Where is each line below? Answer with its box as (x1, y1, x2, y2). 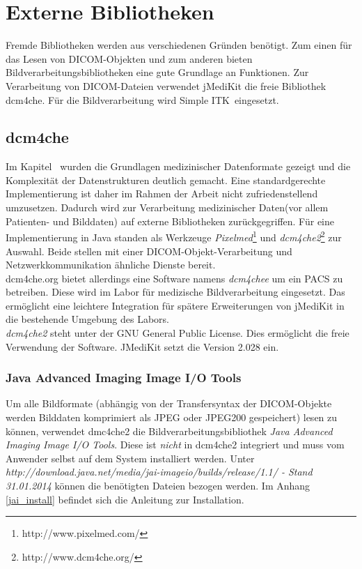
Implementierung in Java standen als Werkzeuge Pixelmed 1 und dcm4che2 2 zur (6, 228, 342, 244)
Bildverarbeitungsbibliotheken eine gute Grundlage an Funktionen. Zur (6, 65, 309, 79)
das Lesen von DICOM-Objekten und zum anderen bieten (6, 51, 253, 66)
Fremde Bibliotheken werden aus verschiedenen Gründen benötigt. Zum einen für (6, 38, 352, 52)
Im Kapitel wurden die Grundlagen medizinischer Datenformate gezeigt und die (6, 159, 351, 174)
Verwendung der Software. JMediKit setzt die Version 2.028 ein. (6, 339, 279, 354)
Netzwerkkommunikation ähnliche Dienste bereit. (6, 257, 216, 272)
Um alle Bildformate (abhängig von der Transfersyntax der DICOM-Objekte (6, 396, 332, 411)
